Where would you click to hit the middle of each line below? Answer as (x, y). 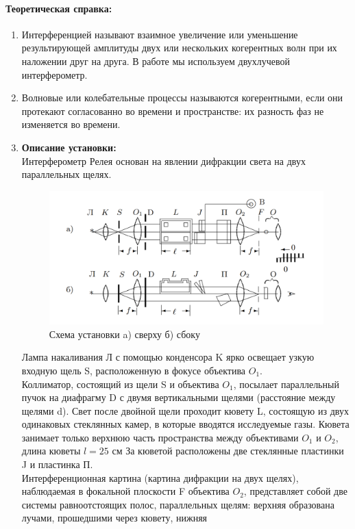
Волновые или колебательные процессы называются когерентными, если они (182, 98)
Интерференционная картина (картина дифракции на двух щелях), (160, 477)
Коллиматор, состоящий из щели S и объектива (120, 384)
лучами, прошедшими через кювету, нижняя (114, 518)
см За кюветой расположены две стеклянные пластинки (228, 451)
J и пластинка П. (57, 464)
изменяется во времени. (71, 124)
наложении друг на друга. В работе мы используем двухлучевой (156, 61)
